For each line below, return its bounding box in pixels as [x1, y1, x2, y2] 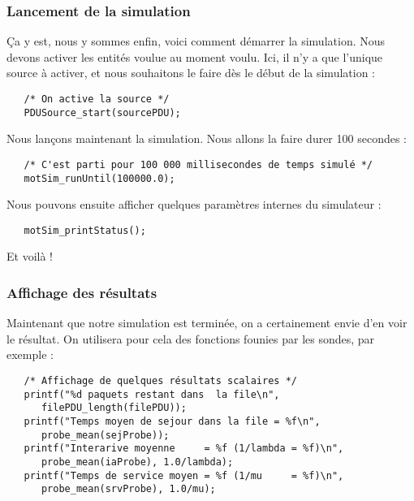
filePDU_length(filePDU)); [41, 402, 187, 414]
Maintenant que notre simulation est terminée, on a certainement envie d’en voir [6, 314, 408, 331]
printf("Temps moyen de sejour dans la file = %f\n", [24, 416, 321, 428]
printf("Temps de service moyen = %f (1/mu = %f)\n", [24, 469, 344, 482]
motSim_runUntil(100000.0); [24, 172, 175, 184]
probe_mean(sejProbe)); [41, 429, 170, 441]
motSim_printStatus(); [24, 224, 146, 236]
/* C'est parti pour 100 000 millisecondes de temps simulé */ [24, 158, 373, 171]
